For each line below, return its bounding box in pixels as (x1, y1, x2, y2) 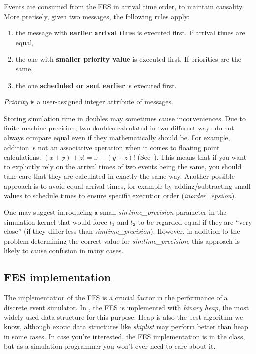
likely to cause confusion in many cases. (4, 245, 124, 256)
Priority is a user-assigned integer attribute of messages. (4, 97, 173, 107)
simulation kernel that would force (4, 216, 107, 226)
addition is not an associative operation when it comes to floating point (4, 142, 220, 152)
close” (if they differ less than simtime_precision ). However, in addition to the (4, 226, 240, 236)
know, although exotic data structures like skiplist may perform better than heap (4, 322, 248, 332)
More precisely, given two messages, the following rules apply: (4, 11, 190, 21)
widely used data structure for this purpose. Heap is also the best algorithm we (4, 312, 243, 322)
